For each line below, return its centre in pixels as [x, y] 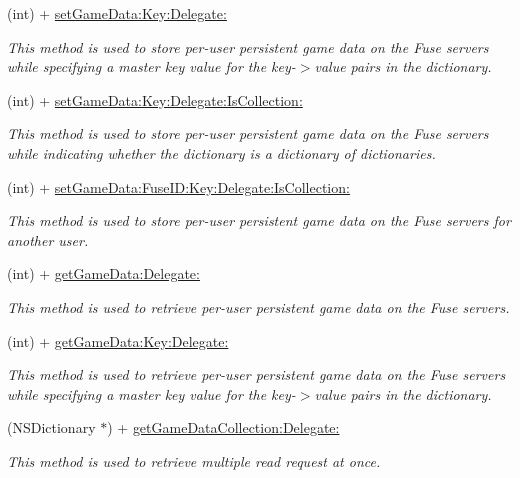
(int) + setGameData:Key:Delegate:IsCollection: [155, 99]
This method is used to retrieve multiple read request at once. [194, 460]
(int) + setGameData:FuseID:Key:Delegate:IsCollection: [178, 186]
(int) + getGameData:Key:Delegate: [118, 340]
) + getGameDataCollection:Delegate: [223, 427]
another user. [48, 239]
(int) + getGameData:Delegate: [103, 273]
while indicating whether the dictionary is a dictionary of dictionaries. [221, 152]
